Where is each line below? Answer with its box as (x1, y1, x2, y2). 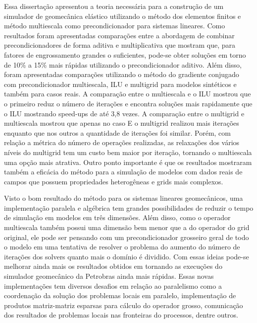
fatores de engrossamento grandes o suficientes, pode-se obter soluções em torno (4, 49, 246, 60)
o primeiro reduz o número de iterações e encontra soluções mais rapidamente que (4, 98, 253, 108)
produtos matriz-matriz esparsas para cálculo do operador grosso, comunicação (4, 300, 243, 310)
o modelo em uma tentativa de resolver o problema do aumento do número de (4, 242, 240, 252)
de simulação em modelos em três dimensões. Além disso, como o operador (4, 212, 231, 223)
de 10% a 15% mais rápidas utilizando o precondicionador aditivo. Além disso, (4, 59, 242, 70)
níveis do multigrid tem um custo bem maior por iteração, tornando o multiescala (4, 147, 252, 157)
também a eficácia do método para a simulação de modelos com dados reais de (4, 166, 243, 177)
